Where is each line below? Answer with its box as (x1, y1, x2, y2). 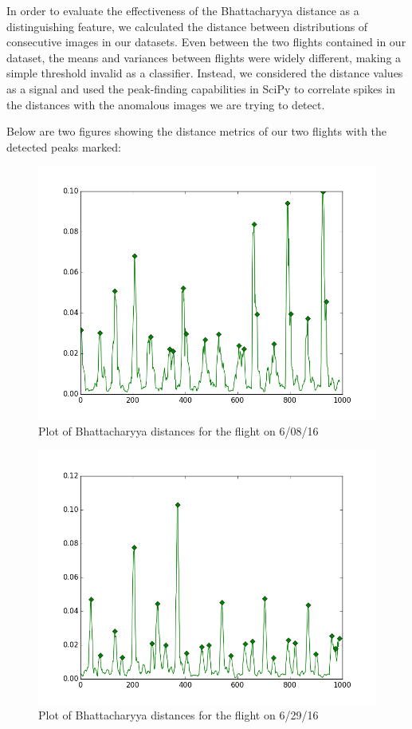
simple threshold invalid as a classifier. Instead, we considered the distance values (6, 65, 403, 81)
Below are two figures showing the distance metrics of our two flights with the (6, 123, 387, 140)
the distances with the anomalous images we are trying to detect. (6, 96, 325, 112)
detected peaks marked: (6, 138, 121, 155)
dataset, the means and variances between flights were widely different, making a (6, 49, 402, 65)
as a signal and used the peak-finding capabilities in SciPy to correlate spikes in (6, 80, 396, 97)
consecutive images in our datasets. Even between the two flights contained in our (6, 33, 406, 50)
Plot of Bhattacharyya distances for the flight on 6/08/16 (38, 422, 319, 439)
